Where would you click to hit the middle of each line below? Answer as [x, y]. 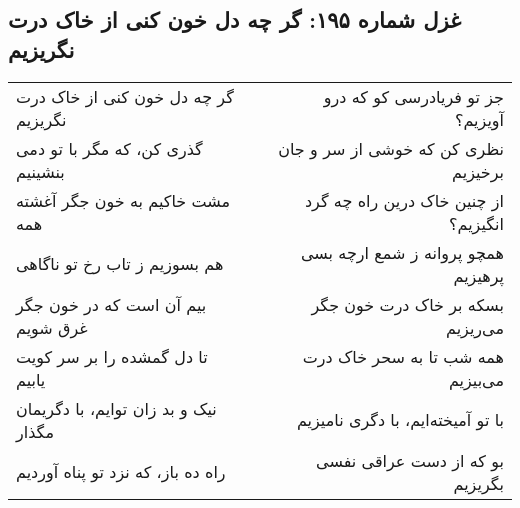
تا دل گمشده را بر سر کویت [112, 356]
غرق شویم [52, 327]
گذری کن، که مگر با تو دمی [109, 148]
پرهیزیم [478, 275]
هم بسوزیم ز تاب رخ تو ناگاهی [120, 264]
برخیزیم [478, 171]
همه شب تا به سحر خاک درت [403, 356]
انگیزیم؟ [476, 223]
